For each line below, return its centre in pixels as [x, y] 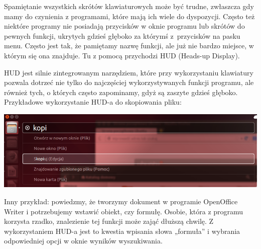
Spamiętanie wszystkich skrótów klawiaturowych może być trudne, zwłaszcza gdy [129, 6]
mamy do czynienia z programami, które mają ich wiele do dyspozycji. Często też [129, 16]
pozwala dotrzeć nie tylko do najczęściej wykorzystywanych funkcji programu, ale [129, 82]
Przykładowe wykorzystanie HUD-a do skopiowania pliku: [93, 102]
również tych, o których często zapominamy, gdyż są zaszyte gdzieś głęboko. [121, 92]
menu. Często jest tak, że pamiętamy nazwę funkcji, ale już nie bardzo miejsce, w [129, 46]
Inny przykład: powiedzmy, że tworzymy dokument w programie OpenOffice [121, 201]
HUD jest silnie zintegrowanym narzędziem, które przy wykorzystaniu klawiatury [129, 72]
